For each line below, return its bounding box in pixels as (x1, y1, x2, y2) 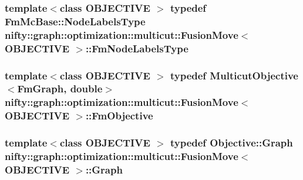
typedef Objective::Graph (170, 135, 293, 150)
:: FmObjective (85, 108, 153, 123)
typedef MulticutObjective (170, 68, 298, 82)
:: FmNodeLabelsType (85, 41, 188, 55)
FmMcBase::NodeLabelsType (5, 14, 146, 28)
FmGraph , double (17, 81, 103, 96)
